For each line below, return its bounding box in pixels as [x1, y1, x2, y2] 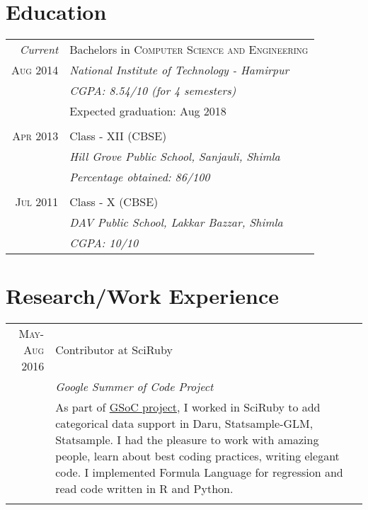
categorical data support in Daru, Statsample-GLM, [55, 415, 314, 432]
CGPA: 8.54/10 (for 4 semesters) [69, 82, 236, 99]
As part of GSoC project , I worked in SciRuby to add [55, 399, 321, 416]
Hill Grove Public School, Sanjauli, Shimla [69, 148, 280, 165]
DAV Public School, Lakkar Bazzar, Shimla [69, 214, 283, 231]
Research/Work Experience [6, 281, 280, 310]
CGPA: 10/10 [69, 234, 139, 251]
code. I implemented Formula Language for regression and [55, 464, 343, 481]
